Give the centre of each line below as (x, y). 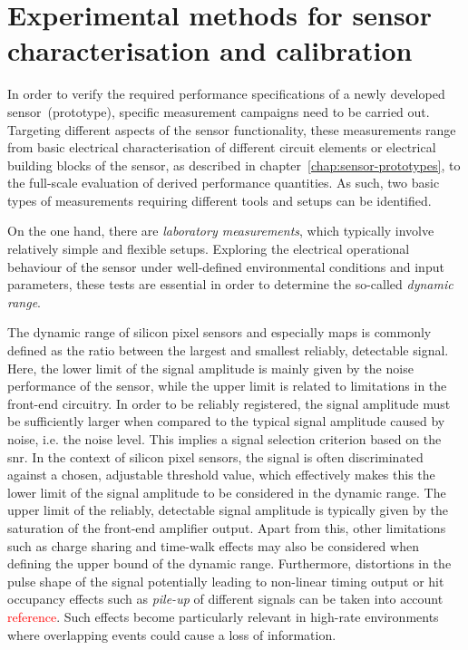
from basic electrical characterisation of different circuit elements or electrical (222, 147)
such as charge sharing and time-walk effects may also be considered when (213, 545)
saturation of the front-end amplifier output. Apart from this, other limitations (227, 527)
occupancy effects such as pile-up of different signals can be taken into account (225, 599)
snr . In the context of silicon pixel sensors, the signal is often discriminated (215, 456)
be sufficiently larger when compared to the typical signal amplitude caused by (226, 421)
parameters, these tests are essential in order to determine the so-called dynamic (230, 284)
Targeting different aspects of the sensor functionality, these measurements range (232, 129)
